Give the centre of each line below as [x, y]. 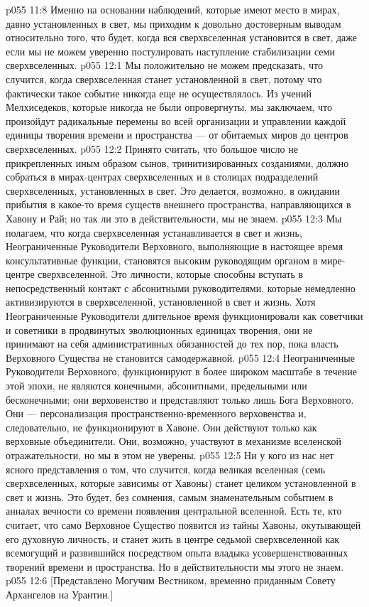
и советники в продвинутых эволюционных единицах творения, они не [159, 329]
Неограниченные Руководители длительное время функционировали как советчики [184, 316]
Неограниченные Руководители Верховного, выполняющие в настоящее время [175, 246]
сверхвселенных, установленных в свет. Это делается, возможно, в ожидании [173, 190]
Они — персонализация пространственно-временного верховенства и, [156, 413]
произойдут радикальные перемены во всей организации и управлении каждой [176, 120]
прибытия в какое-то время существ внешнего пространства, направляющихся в [178, 204]
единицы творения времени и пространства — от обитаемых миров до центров [177, 135]
